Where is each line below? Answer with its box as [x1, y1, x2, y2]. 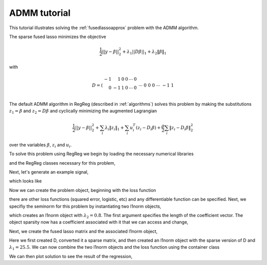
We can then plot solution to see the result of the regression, [9, 253, 133, 259]
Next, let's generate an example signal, [9, 169, 89, 175]
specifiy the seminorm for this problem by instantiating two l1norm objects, [9, 203, 162, 209]
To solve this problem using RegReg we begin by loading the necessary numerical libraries [9, 151, 194, 157]
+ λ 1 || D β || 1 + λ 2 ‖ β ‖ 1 [122, 48, 167, 55]
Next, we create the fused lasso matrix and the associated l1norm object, [9, 228, 158, 234]
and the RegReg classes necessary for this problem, [9, 160, 116, 166]
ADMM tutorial [9, 7, 71, 18]
